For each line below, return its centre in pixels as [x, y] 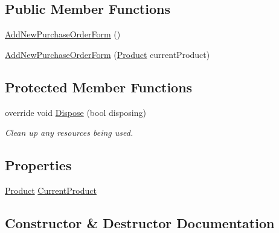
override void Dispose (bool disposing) [75, 112]
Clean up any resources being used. [69, 132]
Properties [38, 165]
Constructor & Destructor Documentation [140, 222]
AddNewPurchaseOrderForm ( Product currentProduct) [107, 54]
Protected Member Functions [99, 87]
